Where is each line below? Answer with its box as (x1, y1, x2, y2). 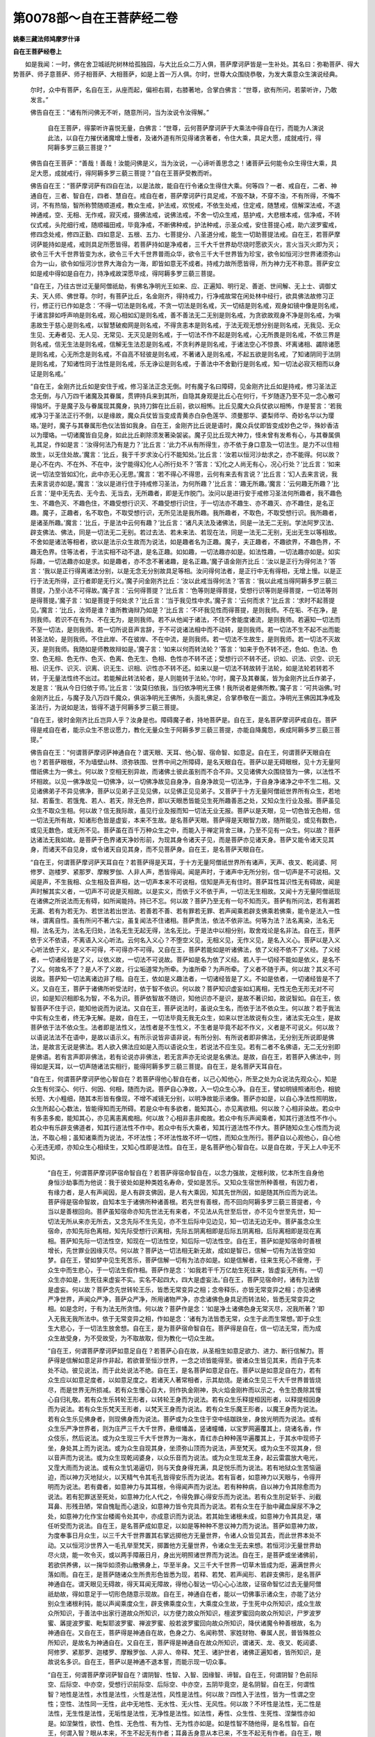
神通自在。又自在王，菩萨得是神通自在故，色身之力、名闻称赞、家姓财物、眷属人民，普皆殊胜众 (47, 1629, 322, 1637)
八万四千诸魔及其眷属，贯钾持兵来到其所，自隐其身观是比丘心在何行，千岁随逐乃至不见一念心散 (60, 392, 335, 400)
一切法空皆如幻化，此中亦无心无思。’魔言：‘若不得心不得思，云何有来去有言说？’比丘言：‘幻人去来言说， (35, 470, 332, 478)
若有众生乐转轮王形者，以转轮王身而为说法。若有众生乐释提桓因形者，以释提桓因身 (83, 1395, 322, 1403)
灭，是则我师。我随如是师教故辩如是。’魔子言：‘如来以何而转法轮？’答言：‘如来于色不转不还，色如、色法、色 (30, 645, 338, 653)
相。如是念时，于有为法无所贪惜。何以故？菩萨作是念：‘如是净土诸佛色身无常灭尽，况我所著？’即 (47, 1305, 325, 1313)
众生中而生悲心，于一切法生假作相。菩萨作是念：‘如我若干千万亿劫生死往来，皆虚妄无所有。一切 (47, 1265, 323, 1274)
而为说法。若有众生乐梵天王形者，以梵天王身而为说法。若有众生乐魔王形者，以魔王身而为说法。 (47, 1405, 322, 1413)
